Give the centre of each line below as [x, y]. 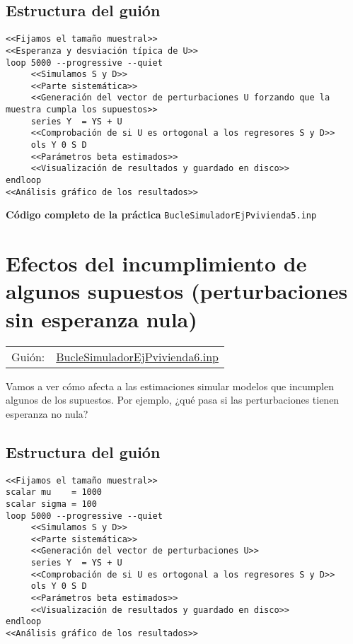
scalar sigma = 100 [51, 504]
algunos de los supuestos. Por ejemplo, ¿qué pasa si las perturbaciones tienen [173, 400]
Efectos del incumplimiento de [156, 263]
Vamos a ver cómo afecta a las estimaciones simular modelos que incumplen [170, 386]
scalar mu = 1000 [54, 492]
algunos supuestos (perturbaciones [177, 291]
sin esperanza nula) [102, 318]
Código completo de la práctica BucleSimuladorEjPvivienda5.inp [161, 215]
